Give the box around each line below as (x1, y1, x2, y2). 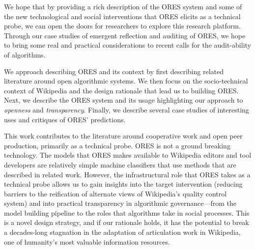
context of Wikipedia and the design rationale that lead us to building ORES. (4, 85, 239, 95)
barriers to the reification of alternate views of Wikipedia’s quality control (4, 188, 227, 198)
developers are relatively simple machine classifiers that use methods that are (4, 159, 236, 169)
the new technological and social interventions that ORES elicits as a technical (4, 11, 241, 21)
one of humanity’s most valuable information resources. (4, 236, 170, 247)
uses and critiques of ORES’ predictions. (4, 114, 126, 124)
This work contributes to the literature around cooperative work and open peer (4, 131, 243, 141)
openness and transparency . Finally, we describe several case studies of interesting (4, 104, 249, 114)
